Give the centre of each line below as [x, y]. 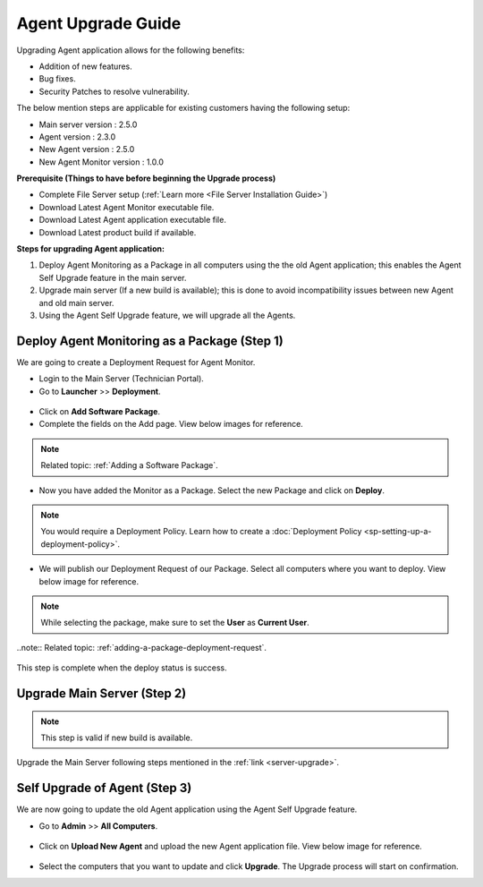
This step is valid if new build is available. [117, 738]
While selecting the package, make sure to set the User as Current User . [175, 623]
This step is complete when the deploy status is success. [122, 668]
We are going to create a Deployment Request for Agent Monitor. [136, 362]
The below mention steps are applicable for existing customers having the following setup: [183, 108]
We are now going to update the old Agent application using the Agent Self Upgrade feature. [187, 809]
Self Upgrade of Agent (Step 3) [104, 788]
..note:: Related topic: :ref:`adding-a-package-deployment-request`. [142, 647]
